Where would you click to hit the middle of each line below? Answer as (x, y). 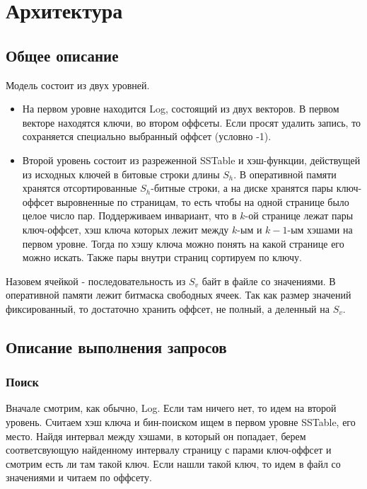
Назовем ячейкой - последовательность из (96, 281)
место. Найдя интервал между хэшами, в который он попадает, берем (156, 436)
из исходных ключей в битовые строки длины (121, 174)
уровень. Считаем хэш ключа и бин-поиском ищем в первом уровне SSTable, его (181, 422)
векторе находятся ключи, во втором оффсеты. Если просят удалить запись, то (192, 122)
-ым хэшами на (320, 229)
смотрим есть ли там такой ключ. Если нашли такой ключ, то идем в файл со (173, 463)
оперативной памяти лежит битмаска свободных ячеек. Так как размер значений (179, 295)
